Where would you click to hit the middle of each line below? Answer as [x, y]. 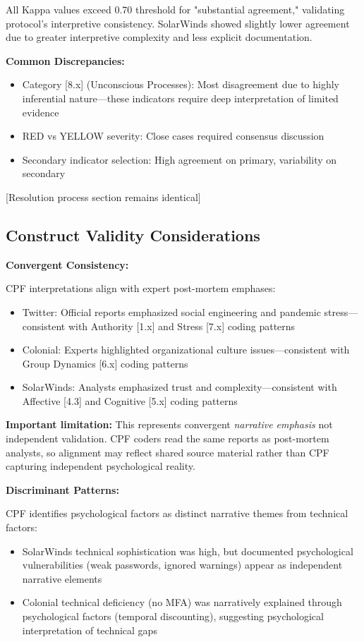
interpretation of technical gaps [90, 630]
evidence [41, 112]
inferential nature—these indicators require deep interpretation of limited [180, 98]
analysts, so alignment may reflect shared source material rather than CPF [168, 452]
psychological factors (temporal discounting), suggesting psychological [173, 616]
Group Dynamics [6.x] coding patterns [105, 363]
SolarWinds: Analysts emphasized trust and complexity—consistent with [180, 387]
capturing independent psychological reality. [101, 466]
